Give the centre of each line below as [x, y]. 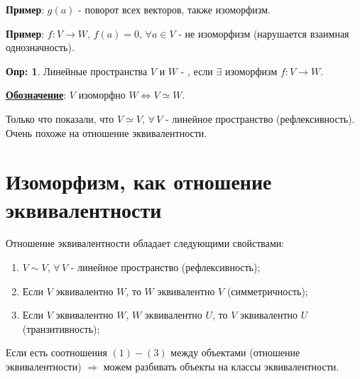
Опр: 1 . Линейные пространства [77, 71]
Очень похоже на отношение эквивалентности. [107, 132]
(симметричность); [267, 291]
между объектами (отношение [235, 352]
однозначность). [40, 47]
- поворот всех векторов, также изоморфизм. [174, 9]
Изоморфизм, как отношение [139, 181]
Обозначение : [36, 95]
